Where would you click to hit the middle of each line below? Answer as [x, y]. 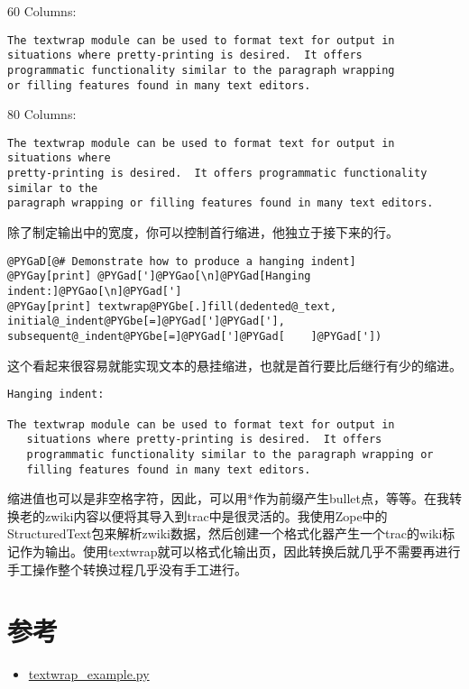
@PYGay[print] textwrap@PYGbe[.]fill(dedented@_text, [172, 306]
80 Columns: [42, 114]
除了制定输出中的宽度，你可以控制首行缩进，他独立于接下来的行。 [203, 232]
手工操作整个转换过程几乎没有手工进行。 [127, 569]
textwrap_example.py [89, 674]
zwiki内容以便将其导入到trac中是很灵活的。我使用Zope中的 [216, 515]
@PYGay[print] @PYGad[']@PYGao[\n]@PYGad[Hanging [159, 276]
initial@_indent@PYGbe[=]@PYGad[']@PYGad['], [146, 322]
